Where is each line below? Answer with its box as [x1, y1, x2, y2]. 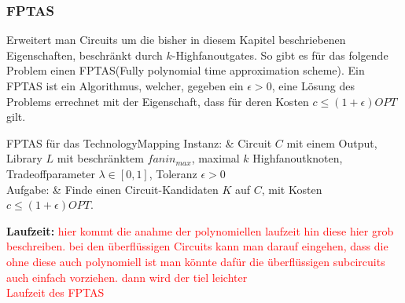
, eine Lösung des [271, 78, 355, 93]
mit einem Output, [286, 134, 377, 151]
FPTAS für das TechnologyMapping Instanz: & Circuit [6, 134, 272, 151]
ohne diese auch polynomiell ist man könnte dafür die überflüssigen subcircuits [6, 253, 385, 269]
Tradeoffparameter [6, 165, 95, 181]
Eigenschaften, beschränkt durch [6, 46, 163, 63]
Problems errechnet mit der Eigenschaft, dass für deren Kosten [6, 93, 309, 109]
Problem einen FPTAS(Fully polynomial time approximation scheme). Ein [6, 62, 365, 78]
